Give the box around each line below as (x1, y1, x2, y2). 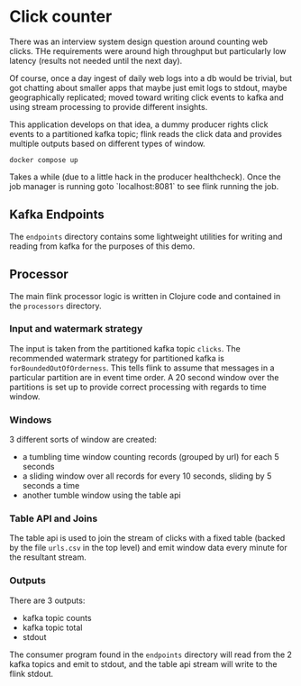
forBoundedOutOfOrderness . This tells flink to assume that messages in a (9, 362, 275, 373)
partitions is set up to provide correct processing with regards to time (9, 381, 268, 392)
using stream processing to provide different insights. (9, 101, 208, 112)
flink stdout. (9, 668, 54, 679)
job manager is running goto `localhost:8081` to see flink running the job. (9, 180, 279, 191)
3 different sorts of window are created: (9, 434, 158, 445)
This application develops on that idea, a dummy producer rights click (9, 119, 269, 130)
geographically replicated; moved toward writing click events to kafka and (9, 92, 284, 103)
